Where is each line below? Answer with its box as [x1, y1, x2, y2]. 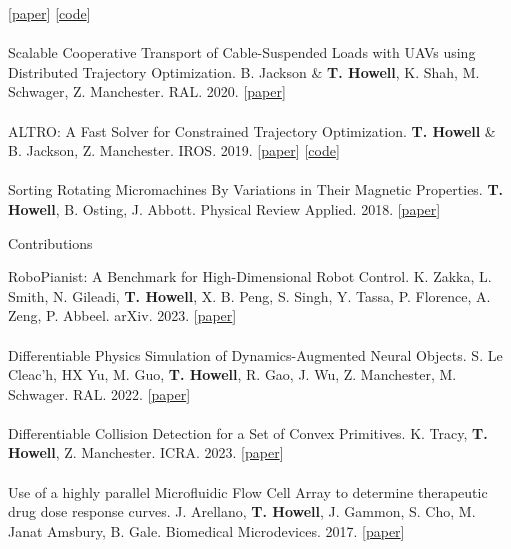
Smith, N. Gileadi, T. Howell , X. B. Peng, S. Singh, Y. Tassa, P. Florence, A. [8, 285, 491, 306]
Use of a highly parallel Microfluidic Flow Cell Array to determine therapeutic [8, 481, 488, 502]
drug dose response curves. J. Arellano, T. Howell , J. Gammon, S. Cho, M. [8, 501, 476, 522]
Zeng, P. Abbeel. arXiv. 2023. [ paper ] [8, 305, 237, 326]
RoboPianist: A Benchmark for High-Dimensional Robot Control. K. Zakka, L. [8, 266, 492, 287]
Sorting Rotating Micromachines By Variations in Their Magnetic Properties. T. [8, 179, 504, 200]
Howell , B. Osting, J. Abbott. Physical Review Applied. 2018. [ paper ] [8, 198, 441, 219]
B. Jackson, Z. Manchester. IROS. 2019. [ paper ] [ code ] [8, 140, 340, 161]
